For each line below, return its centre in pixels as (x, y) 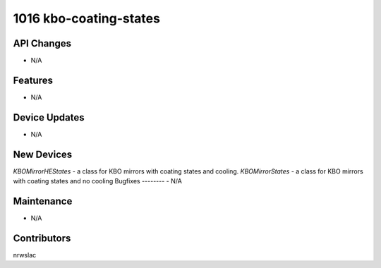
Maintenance (43, 201)
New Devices (43, 154)
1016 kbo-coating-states (86, 18)
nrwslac (25, 255)
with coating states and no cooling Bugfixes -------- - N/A (98, 181)
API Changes (42, 43)
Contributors (42, 238)
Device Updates (49, 117)
